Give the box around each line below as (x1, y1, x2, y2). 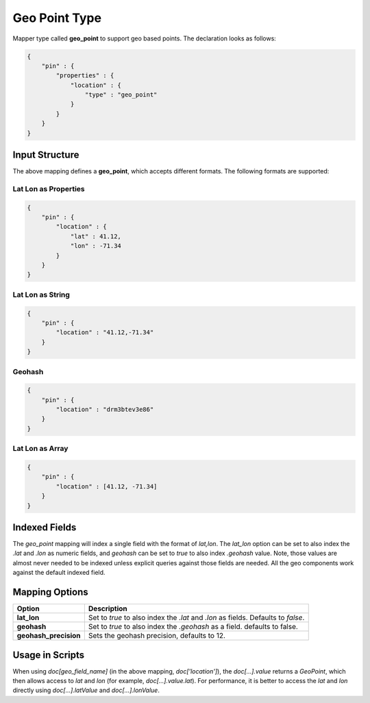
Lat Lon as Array (12, 444, 69, 454)
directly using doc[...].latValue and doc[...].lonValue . (12, 686, 160, 695)
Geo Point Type (12, 10, 102, 25)
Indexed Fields (12, 521, 77, 533)
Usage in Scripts (12, 649, 85, 661)
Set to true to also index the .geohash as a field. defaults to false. (88, 622, 298, 632)
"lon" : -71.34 (70, 242, 121, 250)
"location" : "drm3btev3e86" (56, 406, 154, 414)
